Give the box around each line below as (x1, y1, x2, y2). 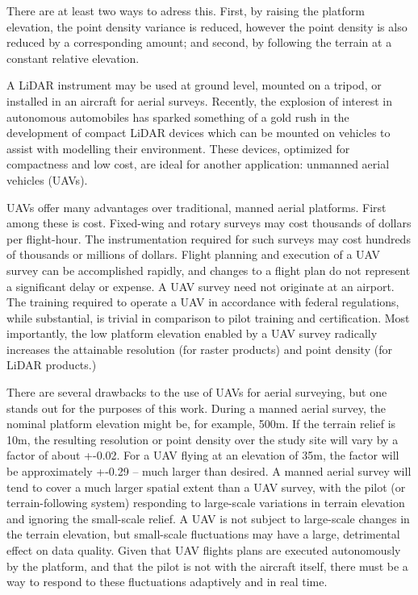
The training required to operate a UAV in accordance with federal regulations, (6, 293, 399, 310)
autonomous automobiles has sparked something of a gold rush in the (6, 108, 349, 125)
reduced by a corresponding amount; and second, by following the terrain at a (6, 34, 392, 51)
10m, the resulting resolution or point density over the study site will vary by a (6, 431, 399, 447)
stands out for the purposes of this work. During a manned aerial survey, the (6, 399, 386, 416)
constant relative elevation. (6, 49, 140, 66)
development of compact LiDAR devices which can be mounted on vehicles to (6, 124, 391, 141)
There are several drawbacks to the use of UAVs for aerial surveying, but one (6, 384, 387, 401)
